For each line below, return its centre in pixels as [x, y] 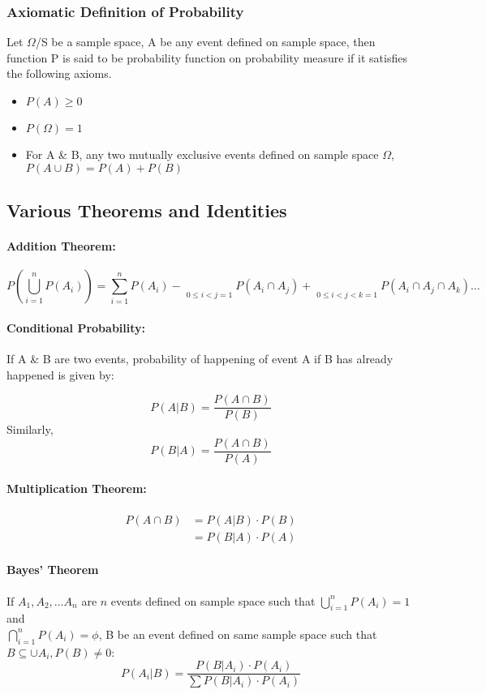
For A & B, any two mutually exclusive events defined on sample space [202, 154]
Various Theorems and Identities [147, 210]
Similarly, [30, 429]
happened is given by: [60, 374]
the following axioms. [59, 73]
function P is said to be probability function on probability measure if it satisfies [207, 57]
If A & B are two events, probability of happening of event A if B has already [200, 358]
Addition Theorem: [61, 245]
